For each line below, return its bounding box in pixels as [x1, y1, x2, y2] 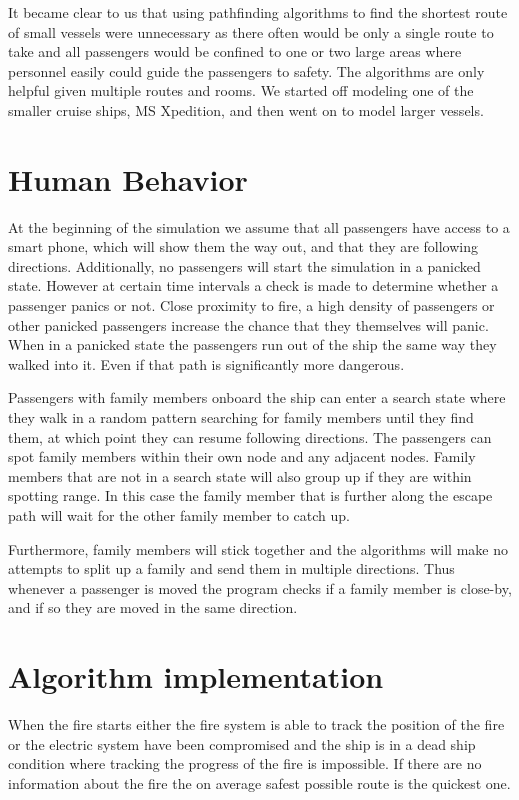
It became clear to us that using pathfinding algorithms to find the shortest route [8, 2, 508, 22]
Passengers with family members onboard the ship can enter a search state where [8, 387, 506, 408]
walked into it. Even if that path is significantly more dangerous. [8, 353, 405, 374]
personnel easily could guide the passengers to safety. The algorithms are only [8, 60, 485, 81]
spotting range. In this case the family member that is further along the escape [8, 485, 493, 506]
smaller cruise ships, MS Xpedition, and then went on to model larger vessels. [8, 99, 484, 120]
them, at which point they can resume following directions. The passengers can [8, 426, 492, 447]
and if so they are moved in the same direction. [8, 597, 298, 618]
